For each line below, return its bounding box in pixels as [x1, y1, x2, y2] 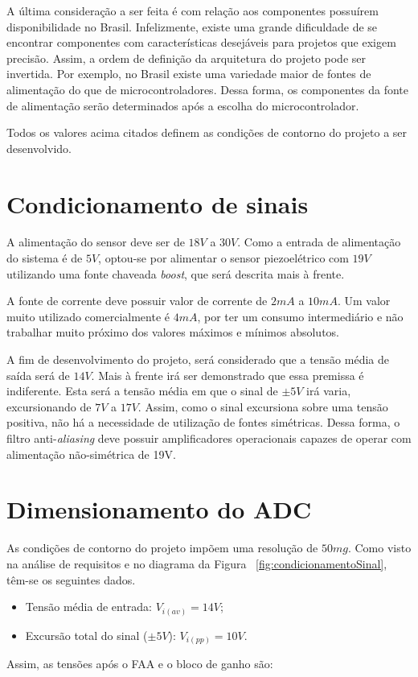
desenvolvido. [6, 139, 72, 156]
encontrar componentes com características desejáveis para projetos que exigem [6, 34, 396, 51]
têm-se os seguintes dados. [6, 571, 136, 588]
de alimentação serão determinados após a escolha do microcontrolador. [6, 97, 359, 114]
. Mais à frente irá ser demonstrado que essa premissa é [91, 366, 364, 383]
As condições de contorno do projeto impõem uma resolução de [6, 539, 318, 556]
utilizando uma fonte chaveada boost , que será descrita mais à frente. [6, 265, 345, 282]
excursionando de [6, 398, 92, 415]
